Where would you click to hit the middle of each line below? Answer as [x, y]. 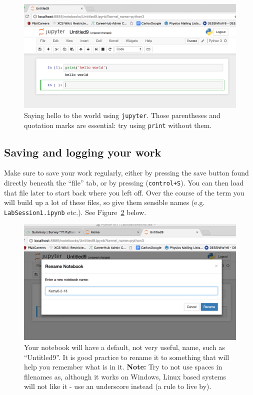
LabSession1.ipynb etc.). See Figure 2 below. [75, 212]
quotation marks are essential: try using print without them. [118, 125]
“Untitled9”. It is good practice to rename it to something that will [127, 357]
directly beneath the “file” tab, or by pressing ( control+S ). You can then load [124, 182]
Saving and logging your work [83, 152]
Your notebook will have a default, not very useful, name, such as [124, 347]
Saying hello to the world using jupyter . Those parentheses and [122, 115]
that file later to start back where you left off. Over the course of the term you [124, 192]
